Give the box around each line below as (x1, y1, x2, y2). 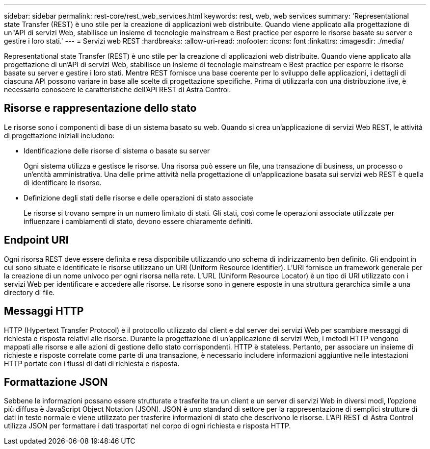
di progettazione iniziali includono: (4, 131, 115, 140)
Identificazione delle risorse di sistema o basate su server (24, 146, 210, 155)
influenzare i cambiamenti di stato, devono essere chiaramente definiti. (24, 217, 253, 225)
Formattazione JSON (4, 375, 108, 388)
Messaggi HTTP (4, 305, 84, 318)
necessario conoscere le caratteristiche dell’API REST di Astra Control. (4, 85, 231, 94)
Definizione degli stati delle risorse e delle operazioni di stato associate (24, 193, 253, 202)
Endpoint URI (4, 234, 69, 247)
